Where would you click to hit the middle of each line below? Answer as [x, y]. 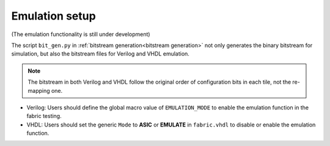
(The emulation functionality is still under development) [81, 34]
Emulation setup [53, 16]
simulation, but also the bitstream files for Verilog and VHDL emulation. [100, 54]
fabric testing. [44, 116]
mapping [39, 90]
